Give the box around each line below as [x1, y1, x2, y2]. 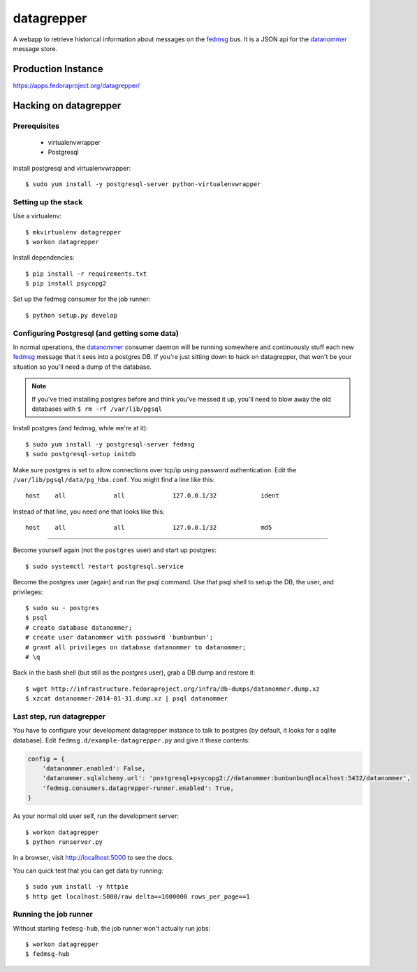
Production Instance [13, 63, 104, 75]
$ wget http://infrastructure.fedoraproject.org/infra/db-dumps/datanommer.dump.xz [25, 684, 321, 693]
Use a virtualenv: [13, 212, 62, 220]
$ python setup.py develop [25, 311, 118, 319]
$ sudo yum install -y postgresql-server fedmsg [25, 440, 195, 448]
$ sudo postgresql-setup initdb [25, 450, 136, 458]
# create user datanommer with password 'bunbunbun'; [25, 633, 213, 642]
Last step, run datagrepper [13, 711, 106, 721]
